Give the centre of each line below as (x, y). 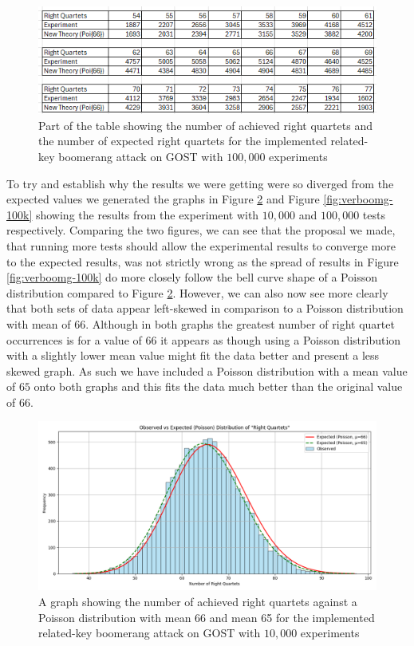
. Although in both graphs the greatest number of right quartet (240, 323)
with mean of (39, 323)
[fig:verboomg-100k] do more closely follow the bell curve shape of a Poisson (192, 277)
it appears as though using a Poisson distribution (281, 339)
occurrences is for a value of (74, 339)
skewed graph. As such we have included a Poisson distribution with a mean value (207, 370)
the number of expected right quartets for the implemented (183, 141)
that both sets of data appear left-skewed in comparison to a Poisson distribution (205, 308)
